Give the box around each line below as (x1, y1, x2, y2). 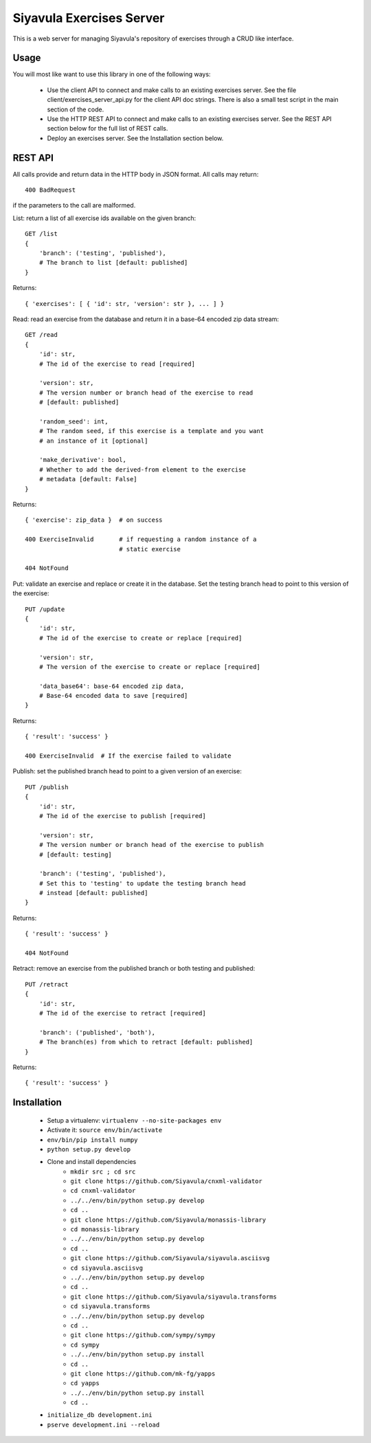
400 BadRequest (25, 186, 76, 194)
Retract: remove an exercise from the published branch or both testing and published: (12, 965, 256, 973)
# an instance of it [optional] (38, 437, 148, 445)
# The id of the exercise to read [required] (38, 360, 196, 368)
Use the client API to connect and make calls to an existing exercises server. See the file (47, 86, 297, 94)
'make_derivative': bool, (38, 456, 127, 464)
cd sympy (70, 1341, 100, 1349)
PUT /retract (25, 980, 69, 988)
